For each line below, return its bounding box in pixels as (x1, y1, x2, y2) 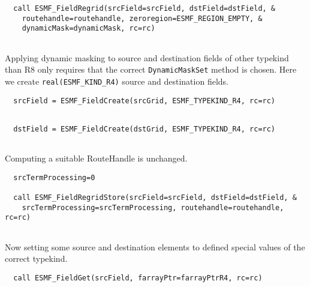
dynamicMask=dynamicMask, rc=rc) (22, 24, 155, 33)
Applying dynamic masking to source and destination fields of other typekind (5, 51, 289, 64)
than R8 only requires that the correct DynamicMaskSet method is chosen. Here (5, 63, 297, 76)
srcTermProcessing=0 (13, 173, 95, 182)
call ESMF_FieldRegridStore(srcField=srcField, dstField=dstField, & (13, 193, 297, 202)
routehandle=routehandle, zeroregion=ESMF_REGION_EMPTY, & (22, 14, 263, 23)
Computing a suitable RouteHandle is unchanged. (5, 152, 188, 165)
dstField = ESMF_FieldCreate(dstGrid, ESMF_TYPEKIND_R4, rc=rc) (13, 124, 276, 133)
